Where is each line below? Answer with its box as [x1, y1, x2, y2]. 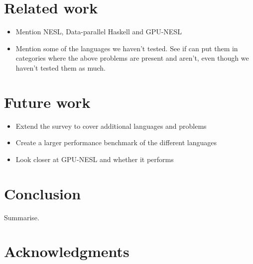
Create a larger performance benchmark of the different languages [15, 137, 217, 148]
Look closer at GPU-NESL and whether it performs [15, 154, 174, 164]
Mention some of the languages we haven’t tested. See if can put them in [15, 43, 238, 53]
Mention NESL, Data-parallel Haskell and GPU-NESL [15, 26, 182, 37]
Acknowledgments [4, 241, 129, 262]
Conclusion [4, 183, 81, 203]
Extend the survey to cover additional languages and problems [15, 120, 207, 131]
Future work [4, 91, 91, 112]
